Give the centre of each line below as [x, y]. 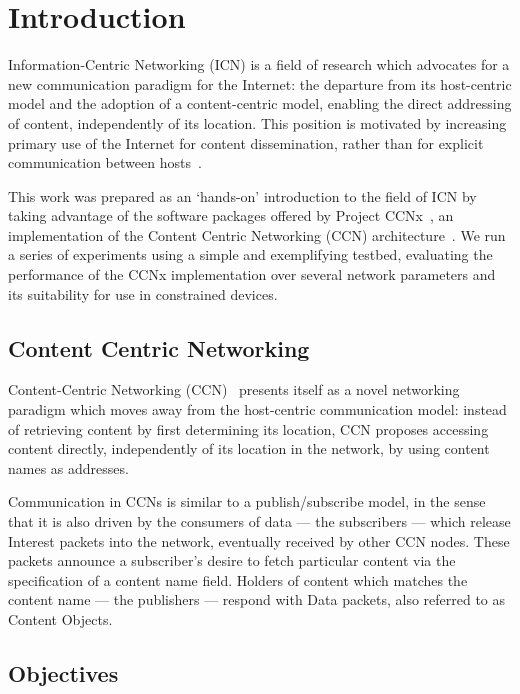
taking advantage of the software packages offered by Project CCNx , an [231, 215]
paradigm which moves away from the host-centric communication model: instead [257, 409]
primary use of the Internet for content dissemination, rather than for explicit [246, 142]
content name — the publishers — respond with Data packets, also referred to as [257, 599]
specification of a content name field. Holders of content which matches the [238, 579]
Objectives [63, 672]
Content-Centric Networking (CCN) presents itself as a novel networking [234, 389]
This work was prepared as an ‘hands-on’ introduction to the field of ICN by [242, 195]
